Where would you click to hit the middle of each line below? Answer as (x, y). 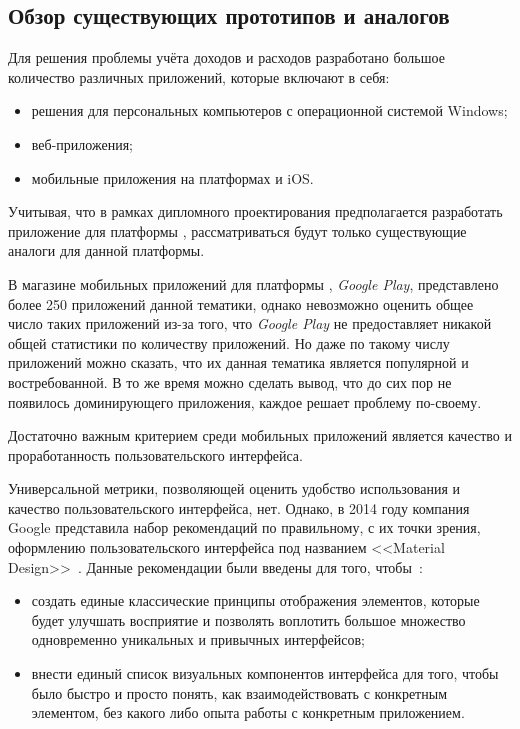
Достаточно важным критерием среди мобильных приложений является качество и (260, 435)
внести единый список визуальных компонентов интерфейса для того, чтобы (265, 673)
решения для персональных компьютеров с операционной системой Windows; (269, 110)
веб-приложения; (82, 143)
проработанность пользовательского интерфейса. (155, 454)
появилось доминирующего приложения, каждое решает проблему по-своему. (245, 401)
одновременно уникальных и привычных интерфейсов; (198, 639)
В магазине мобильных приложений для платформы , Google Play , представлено (253, 283)
